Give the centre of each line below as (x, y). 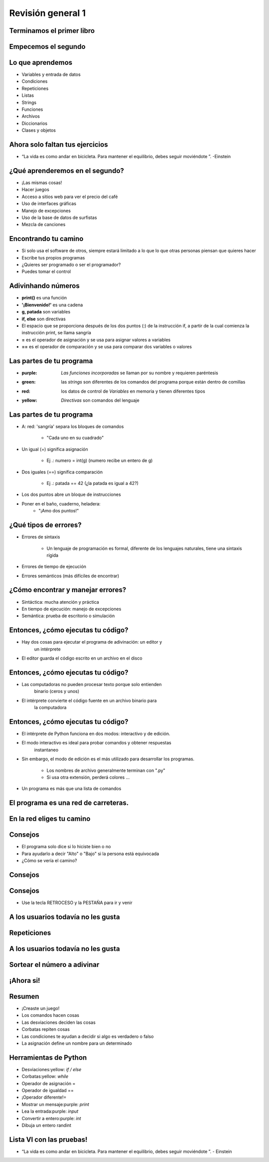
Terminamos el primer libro (52, 31)
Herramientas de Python (48, 1057)
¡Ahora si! (25, 980)
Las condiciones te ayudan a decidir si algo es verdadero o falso (88, 1036)
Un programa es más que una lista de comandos (71, 789)
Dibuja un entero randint (47, 1125)
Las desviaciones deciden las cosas (59, 1022)
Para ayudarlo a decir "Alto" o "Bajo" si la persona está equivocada (90, 854)
